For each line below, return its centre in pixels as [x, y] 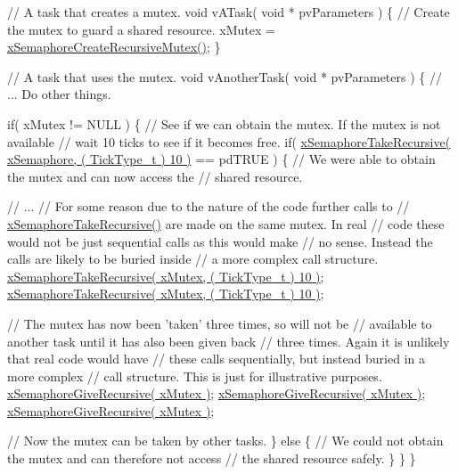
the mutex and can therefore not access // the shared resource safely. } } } [212, 458]
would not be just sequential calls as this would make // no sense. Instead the [220, 241]
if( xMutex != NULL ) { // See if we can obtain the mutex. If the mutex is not [224, 123]
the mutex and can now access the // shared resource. [155, 176]
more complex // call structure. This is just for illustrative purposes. [195, 376]
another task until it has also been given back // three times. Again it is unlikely [229, 341]
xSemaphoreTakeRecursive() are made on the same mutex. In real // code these [226, 223]
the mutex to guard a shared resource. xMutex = [141, 29]
